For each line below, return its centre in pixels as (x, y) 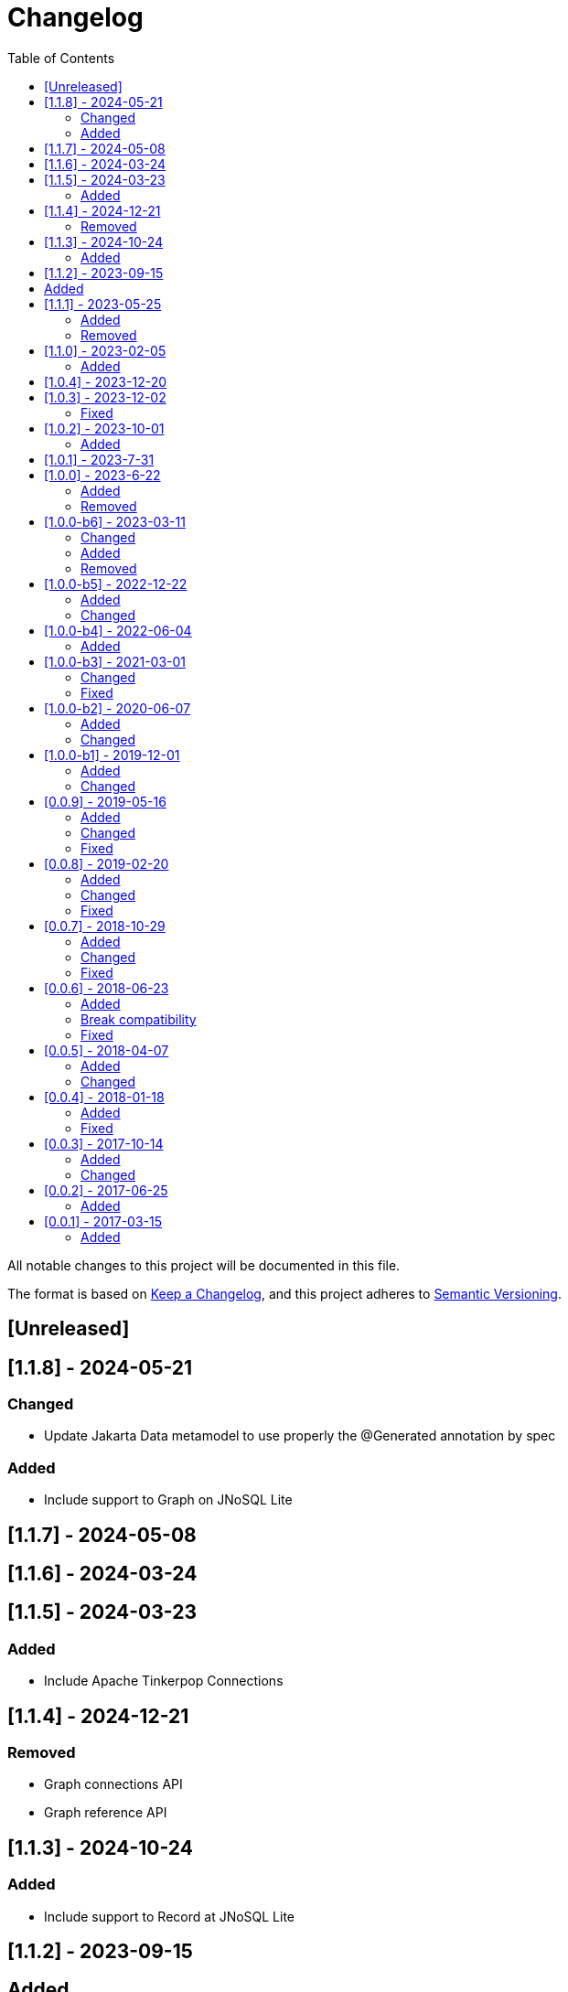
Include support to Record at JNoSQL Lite (170, 1916)
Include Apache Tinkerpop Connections (164, 1681)
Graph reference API (106, 1813)
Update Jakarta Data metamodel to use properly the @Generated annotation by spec (300, 1436)
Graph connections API (113, 1784)
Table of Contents (61, 58)
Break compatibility (139, 1019)
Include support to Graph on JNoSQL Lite (168, 1500)
